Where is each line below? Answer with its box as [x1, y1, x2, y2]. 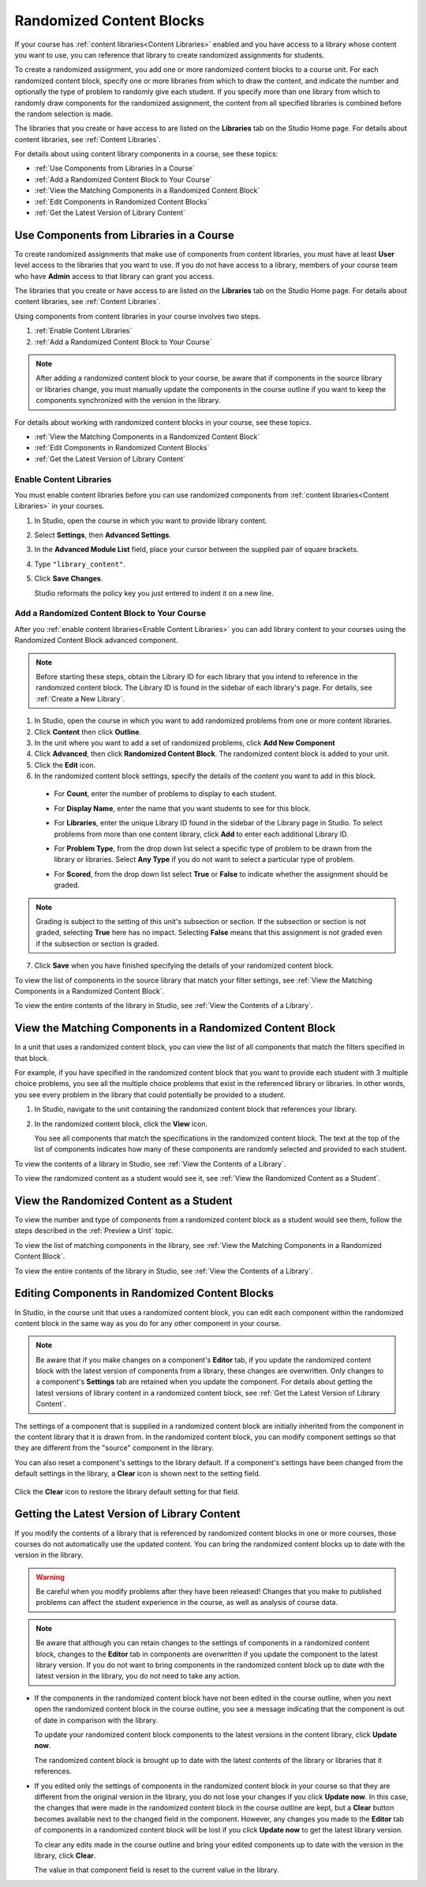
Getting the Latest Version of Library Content [14, 1507, 241, 1521]
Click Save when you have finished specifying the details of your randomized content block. [34, 960, 334, 971]
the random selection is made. [14, 109, 114, 118]
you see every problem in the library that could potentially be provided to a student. [14, 1090, 286, 1099]
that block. [14, 1053, 50, 1062]
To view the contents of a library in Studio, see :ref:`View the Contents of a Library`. [14, 1159, 286, 1168]
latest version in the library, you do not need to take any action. [35, 1671, 241, 1681]
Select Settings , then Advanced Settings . [34, 530, 172, 540]
